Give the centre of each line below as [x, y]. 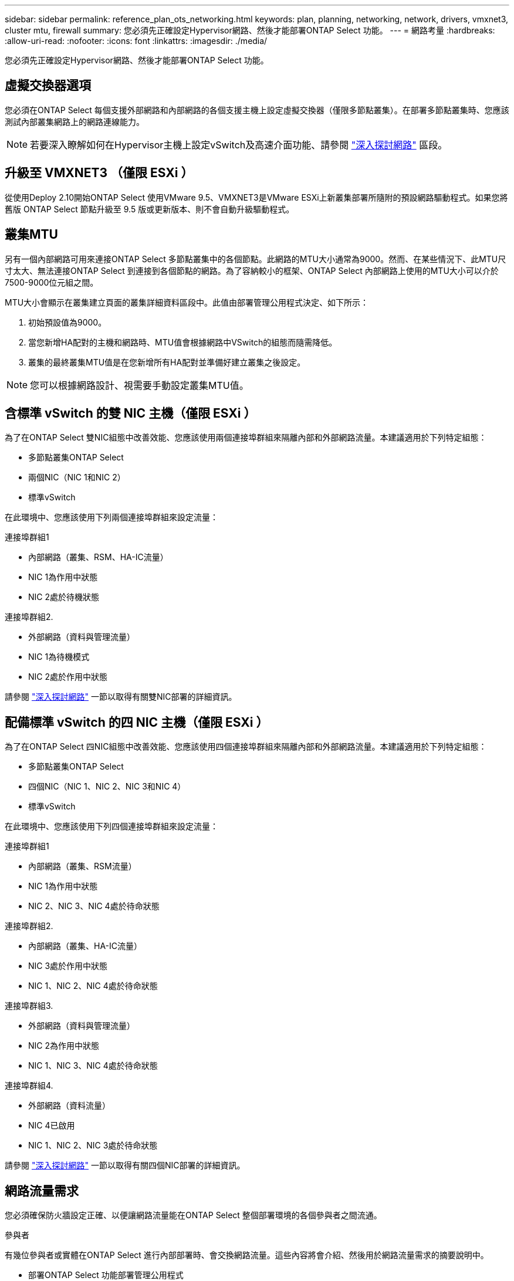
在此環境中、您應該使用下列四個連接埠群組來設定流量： [111, 826]
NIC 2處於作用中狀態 [68, 677]
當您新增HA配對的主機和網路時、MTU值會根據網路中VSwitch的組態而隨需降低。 [183, 342]
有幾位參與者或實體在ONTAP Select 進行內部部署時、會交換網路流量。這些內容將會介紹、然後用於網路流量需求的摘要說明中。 [247, 1255]
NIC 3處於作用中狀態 [68, 966]
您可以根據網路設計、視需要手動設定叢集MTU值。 [139, 385]
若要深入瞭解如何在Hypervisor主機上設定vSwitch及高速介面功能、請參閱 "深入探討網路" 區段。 [239, 145]
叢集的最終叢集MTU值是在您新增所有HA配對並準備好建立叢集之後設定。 [167, 362]
